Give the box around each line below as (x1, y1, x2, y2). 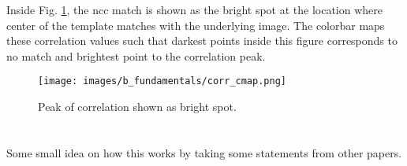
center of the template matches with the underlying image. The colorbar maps (6, 17, 385, 33)
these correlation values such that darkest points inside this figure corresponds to (6, 32, 398, 49)
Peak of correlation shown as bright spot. (38, 98, 237, 115)
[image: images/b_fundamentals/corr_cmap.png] (38, 76, 286, 87)
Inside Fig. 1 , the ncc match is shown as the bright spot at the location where (6, 2, 383, 17)
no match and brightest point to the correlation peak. (6, 47, 266, 64)
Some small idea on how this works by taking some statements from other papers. (6, 144, 402, 160)
